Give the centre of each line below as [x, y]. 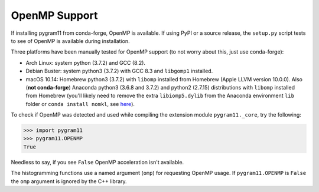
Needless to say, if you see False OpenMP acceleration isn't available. [97, 162]
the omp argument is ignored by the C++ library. [69, 181]
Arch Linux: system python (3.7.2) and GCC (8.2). [86, 62]
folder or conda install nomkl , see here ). [80, 104]
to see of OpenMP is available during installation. [70, 41]
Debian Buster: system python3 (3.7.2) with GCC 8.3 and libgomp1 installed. [119, 71]
